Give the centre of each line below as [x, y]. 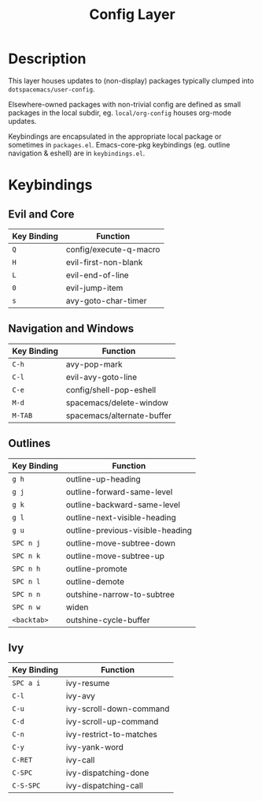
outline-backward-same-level [123, 505]
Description [47, 59]
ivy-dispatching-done [107, 773]
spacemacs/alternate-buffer [118, 415]
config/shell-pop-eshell [111, 389]
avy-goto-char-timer [106, 300]
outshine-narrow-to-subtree [120, 594]
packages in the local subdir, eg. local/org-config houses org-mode [120, 113]
